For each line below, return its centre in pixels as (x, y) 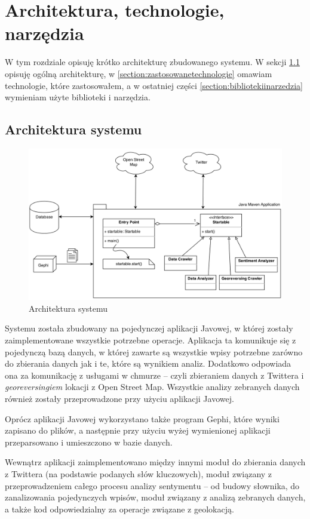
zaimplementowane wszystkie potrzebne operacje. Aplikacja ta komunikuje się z (151, 340)
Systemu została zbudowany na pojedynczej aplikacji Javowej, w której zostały (149, 328)
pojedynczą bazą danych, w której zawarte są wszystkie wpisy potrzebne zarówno (154, 351)
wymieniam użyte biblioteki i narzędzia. (78, 97)
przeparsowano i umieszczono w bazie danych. (89, 442)
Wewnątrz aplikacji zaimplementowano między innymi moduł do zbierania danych (155, 462)
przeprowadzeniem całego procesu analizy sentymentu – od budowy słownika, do (152, 485)
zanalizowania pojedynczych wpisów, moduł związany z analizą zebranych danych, (155, 497)
